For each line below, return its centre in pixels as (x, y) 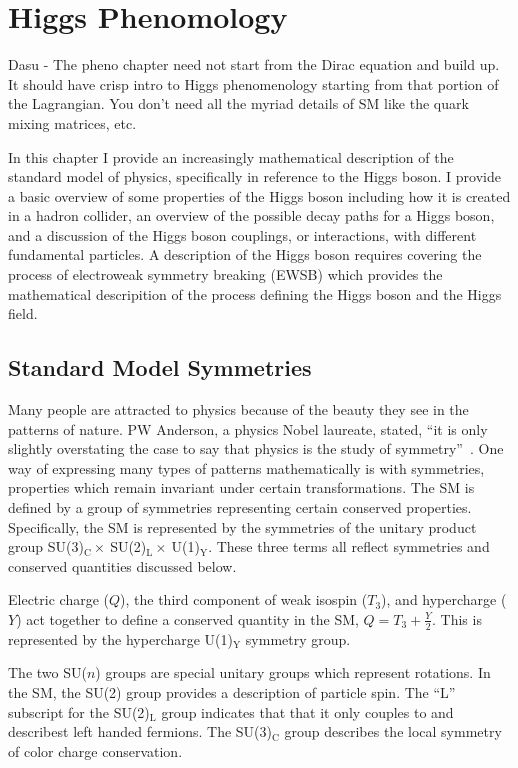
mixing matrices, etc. (72, 122)
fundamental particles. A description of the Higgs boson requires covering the (245, 254)
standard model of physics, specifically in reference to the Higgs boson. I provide (254, 176)
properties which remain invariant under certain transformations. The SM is (241, 487)
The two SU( (47, 672)
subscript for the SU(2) (79, 711)
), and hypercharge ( (444, 599)
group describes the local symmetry (393, 731)
